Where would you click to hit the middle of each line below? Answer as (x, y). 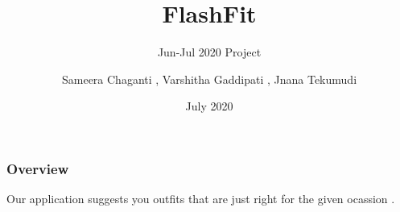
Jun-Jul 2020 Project (209, 52)
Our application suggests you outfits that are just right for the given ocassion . (201, 199)
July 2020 (209, 106)
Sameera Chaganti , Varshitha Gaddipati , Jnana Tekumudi (209, 79)
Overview (38, 168)
